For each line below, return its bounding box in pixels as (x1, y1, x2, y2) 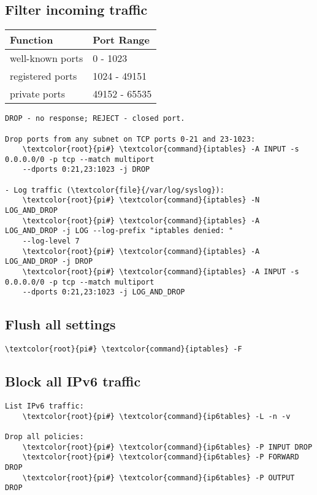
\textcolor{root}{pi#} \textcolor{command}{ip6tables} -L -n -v (22, 412, 291, 421)
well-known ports (10, 51, 83, 66)
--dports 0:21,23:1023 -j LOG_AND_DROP (22, 288, 185, 297)
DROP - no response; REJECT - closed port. (5, 114, 185, 123)
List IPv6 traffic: (5, 402, 84, 411)
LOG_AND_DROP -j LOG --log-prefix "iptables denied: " (5, 226, 234, 236)
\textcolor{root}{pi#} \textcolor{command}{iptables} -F (5, 345, 242, 354)
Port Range (93, 33, 150, 47)
